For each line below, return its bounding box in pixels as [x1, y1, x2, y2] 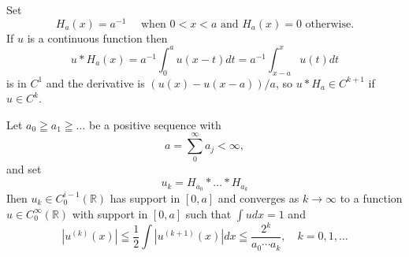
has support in [110, 189, 180, 206]
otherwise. [305, 18, 355, 30]
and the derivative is [46, 74, 145, 91]
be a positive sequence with [88, 116, 221, 132]
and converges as [218, 189, 299, 206]
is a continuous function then [27, 29, 168, 46]
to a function [340, 189, 403, 206]
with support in [72, 205, 148, 222]
